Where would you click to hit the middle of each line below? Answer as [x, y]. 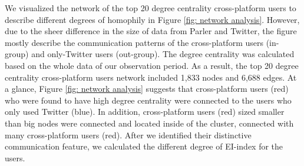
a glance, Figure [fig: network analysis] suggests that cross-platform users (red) [147, 89]
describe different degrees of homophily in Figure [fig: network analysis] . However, [152, 19]
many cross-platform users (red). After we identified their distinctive [128, 135]
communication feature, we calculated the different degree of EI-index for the [144, 146]
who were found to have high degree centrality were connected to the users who [148, 100]
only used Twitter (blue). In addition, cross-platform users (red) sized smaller [145, 112]
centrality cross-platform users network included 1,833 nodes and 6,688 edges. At [151, 77]
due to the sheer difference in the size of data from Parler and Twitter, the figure [151, 31]
